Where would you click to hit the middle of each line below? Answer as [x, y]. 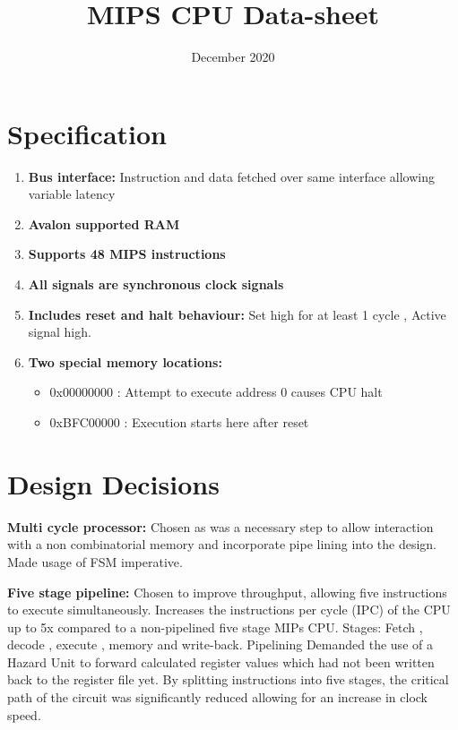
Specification [87, 133]
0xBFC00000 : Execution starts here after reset [179, 422]
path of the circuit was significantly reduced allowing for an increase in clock [217, 697]
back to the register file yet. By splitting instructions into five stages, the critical [228, 679]
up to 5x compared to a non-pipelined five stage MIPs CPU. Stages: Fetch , [215, 627]
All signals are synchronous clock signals [156, 284]
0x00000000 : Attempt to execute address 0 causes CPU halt [216, 392]
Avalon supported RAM [104, 223]
